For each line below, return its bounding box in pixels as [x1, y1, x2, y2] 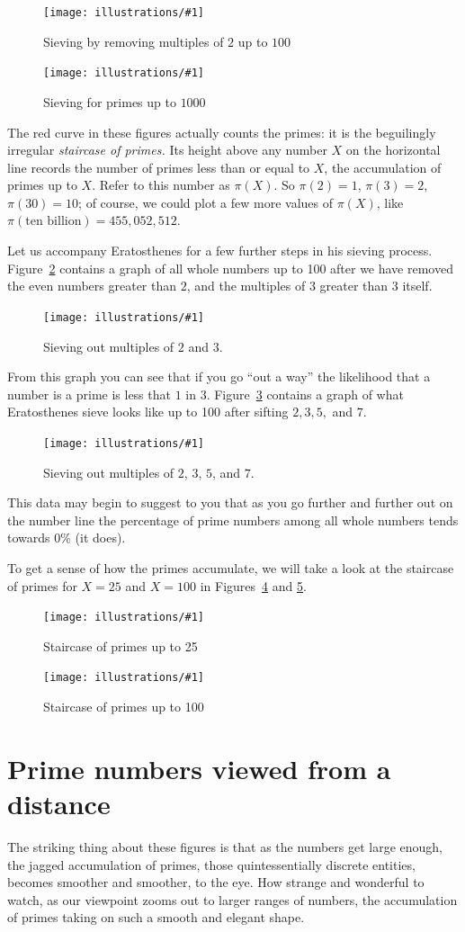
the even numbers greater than [7, 276, 177, 295]
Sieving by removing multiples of [43, 31, 224, 50]
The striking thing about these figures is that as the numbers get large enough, [7, 837, 443, 856]
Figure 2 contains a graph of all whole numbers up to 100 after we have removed [7, 258, 453, 277]
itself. [402, 276, 433, 295]
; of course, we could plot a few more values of [78, 193, 334, 211]
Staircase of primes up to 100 [43, 697, 204, 715]
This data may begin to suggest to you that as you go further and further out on [7, 493, 453, 512]
